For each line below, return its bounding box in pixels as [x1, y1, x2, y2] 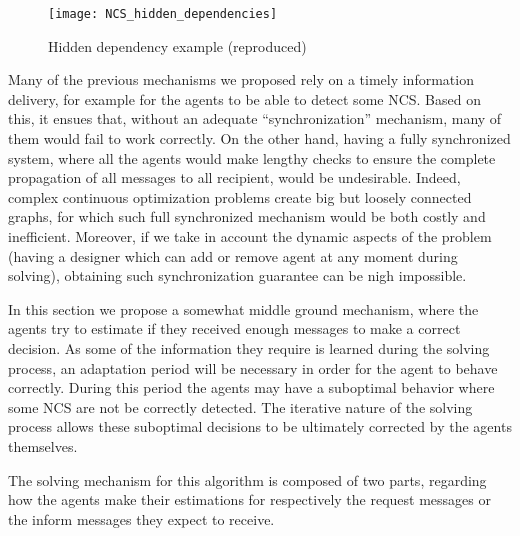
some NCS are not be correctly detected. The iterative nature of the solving [8, 396, 473, 417]
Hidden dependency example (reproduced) [48, 35, 307, 56]
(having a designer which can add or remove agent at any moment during [8, 245, 458, 266]
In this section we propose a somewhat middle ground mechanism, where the [8, 298, 479, 319]
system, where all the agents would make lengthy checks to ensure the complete [8, 147, 496, 168]
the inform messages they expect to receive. [8, 508, 275, 529]
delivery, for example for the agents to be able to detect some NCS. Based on [8, 88, 481, 109]
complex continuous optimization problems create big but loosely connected [8, 186, 472, 207]
